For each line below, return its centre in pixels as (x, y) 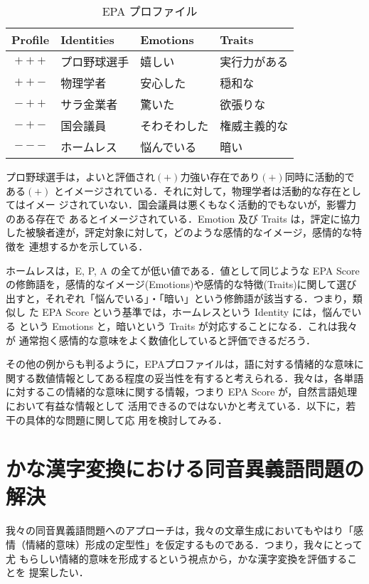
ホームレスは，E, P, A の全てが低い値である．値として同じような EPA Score (183, 270)
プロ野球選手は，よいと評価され (80, 176)
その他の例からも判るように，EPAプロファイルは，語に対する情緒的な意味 (180, 364)
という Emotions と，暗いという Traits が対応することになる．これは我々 (188, 325)
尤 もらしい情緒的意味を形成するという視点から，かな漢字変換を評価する (177, 558)
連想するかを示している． (89, 246)
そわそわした (175, 126)
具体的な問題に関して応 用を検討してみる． (126, 419)
